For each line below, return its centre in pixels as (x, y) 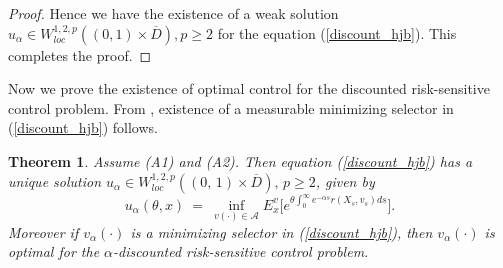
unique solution (55, 180)
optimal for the (54, 251)
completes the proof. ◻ (80, 54)
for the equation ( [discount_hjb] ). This (337, 32)
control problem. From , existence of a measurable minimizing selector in (231, 107)
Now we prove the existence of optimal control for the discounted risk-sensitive (249, 88)
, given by (345, 180)
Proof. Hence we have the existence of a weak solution (173, 13)
